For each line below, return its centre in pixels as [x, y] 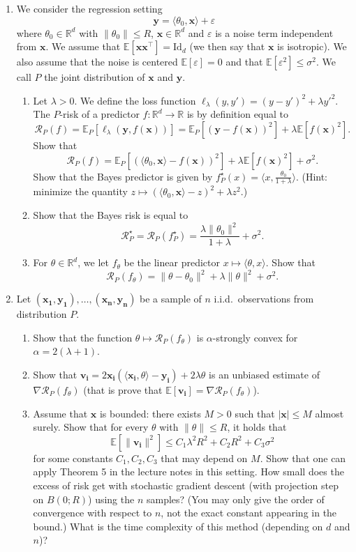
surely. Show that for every [91, 427]
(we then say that [227, 46]
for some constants [73, 458]
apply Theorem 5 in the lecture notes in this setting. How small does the [188, 472]
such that [255, 413]
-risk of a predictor [99, 114]
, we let [93, 262]
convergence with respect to [92, 513]
